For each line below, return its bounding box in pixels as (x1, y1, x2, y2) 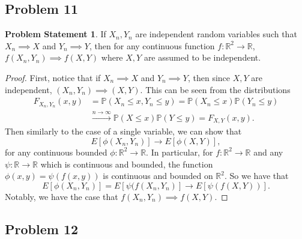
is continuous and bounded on (103, 169, 213, 182)
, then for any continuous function (89, 39, 215, 52)
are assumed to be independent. (143, 51, 261, 64)
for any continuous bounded (5, 145, 107, 158)
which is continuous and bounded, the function (40, 157, 213, 170)
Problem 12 (5, 219, 79, 238)
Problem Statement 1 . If (5, 28, 106, 40)
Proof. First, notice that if (5, 71, 101, 83)
